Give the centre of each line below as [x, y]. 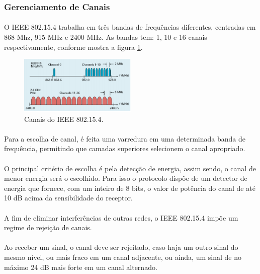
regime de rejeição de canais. [48, 227]
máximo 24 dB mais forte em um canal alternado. [81, 267]
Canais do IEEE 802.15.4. [64, 119]
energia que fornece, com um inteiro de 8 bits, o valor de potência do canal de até [130, 188]
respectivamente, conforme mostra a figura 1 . [73, 47]
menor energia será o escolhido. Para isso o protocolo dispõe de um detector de [126, 178]
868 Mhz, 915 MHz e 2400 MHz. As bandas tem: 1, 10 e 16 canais [106, 37]
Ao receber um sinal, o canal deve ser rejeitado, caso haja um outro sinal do [121, 247]
